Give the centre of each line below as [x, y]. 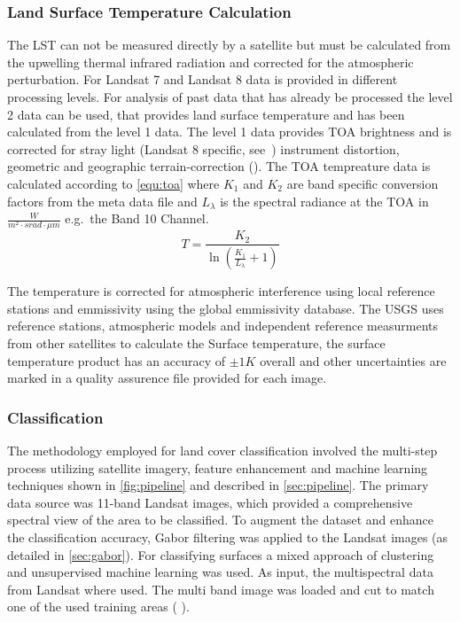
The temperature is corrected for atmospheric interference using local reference [221, 291]
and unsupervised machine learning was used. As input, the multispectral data [220, 572]
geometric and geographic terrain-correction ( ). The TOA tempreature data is [219, 166]
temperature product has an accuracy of [117, 360]
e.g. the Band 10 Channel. [137, 218]
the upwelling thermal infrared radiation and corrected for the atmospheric [211, 62]
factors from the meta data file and [102, 201]
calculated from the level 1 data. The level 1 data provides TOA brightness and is [230, 132]
